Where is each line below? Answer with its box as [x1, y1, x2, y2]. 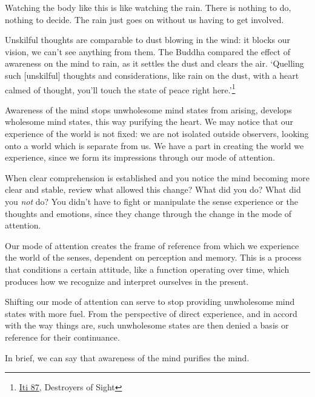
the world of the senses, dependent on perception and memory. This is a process [5, 251, 302, 264]
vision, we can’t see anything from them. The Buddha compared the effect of [5, 45, 290, 58]
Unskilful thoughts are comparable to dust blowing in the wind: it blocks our [5, 33, 291, 46]
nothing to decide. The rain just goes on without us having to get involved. [5, 13, 284, 25]
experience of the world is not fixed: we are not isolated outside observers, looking [5, 127, 309, 139]
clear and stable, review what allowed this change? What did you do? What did [5, 183, 301, 196]
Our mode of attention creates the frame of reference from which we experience [5, 239, 299, 252]
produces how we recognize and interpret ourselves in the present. [5, 275, 249, 287]
